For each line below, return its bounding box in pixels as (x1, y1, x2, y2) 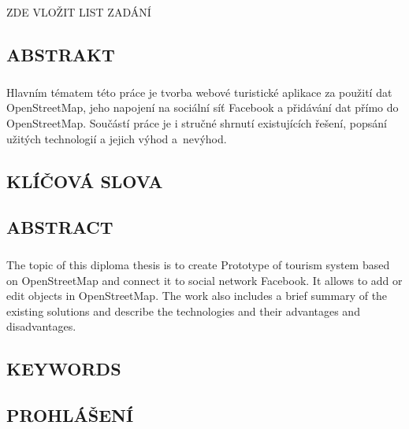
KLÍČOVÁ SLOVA (6, 168, 163, 193)
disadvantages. (6, 318, 76, 335)
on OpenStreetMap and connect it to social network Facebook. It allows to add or (6, 272, 403, 288)
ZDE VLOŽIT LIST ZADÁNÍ (6, 4, 151, 20)
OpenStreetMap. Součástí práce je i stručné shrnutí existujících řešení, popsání (6, 114, 387, 131)
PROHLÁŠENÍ (6, 403, 134, 427)
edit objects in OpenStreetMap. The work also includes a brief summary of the (6, 287, 388, 304)
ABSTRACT (6, 215, 113, 239)
